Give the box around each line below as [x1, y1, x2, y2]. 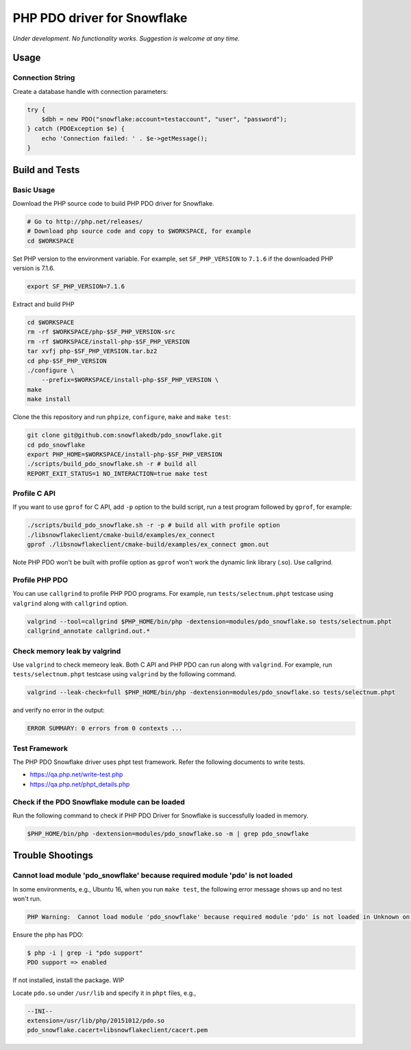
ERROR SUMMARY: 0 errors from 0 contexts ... [27, 724, 183, 732]
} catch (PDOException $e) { [27, 125, 125, 133]
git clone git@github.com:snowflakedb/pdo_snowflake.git [27, 431, 223, 439]
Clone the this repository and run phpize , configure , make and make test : [12, 413, 232, 421]
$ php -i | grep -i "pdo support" [27, 948, 143, 957]
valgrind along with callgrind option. [12, 599, 128, 607]
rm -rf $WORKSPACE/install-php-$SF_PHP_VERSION [27, 337, 190, 346]
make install [27, 395, 71, 403]
